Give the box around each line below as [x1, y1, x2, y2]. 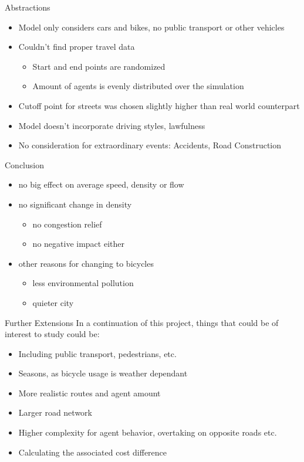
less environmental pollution [32, 277, 134, 289]
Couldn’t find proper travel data [18, 40, 135, 53]
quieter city [32, 296, 74, 308]
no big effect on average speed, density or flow [18, 178, 184, 191]
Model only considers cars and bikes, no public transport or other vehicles [18, 21, 285, 33]
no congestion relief [32, 218, 102, 230]
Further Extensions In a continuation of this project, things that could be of [5, 316, 279, 328]
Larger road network [18, 406, 92, 419]
